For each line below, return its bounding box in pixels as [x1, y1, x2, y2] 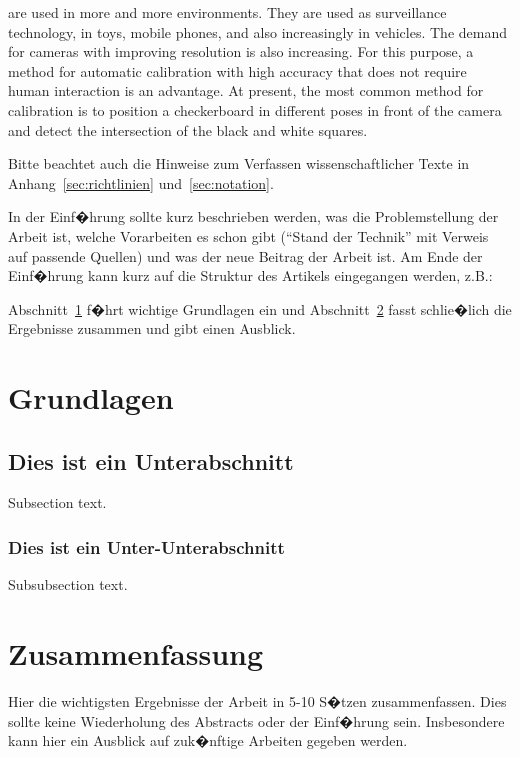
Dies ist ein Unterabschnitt [8, 445, 294, 476]
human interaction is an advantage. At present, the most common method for [8, 80, 484, 101]
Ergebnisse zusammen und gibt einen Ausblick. [8, 318, 296, 339]
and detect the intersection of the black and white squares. [8, 119, 368, 140]
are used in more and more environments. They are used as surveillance [8, 2, 447, 22]
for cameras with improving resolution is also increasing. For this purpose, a [8, 41, 474, 62]
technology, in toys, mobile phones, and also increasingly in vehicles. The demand [8, 21, 507, 42]
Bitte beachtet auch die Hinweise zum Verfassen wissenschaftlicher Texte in [8, 153, 470, 174]
